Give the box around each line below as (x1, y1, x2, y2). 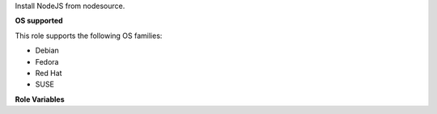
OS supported (15, 16, 64, 26)
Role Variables (15, 94, 65, 104)
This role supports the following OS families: (15, 31, 163, 40)
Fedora (35, 57, 59, 66)
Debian (35, 45, 60, 56)
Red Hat (35, 68, 62, 78)
